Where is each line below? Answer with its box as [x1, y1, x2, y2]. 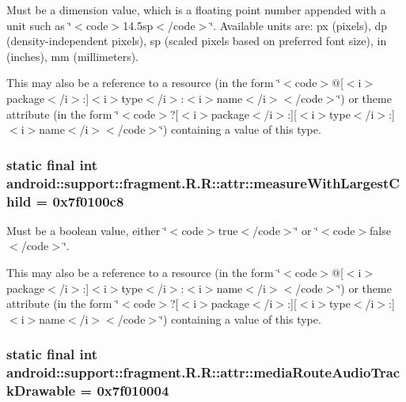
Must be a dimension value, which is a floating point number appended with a [6, 2, 386, 17]
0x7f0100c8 [52, 191, 124, 210]
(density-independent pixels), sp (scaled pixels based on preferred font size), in [6, 32, 387, 49]
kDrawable [6, 381, 76, 400]
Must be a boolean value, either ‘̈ [6, 222, 167, 238]
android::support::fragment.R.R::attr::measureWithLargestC [6, 173, 400, 192]
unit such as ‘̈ [6, 17, 72, 33]
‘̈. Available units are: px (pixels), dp [210, 17, 388, 33]
